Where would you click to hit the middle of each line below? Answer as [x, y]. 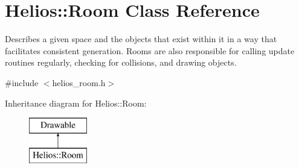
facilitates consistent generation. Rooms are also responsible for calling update [150, 50]
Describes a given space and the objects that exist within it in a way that [141, 39]
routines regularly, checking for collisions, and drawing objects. [121, 62]
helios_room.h [79, 82]
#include [22, 82]
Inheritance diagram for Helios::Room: [76, 103]
